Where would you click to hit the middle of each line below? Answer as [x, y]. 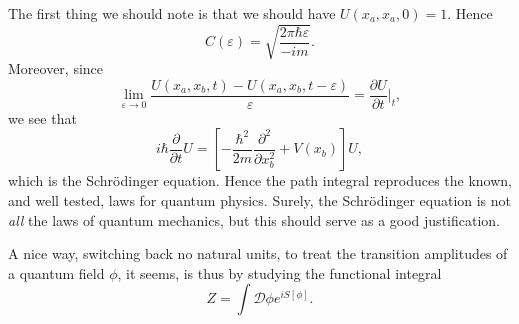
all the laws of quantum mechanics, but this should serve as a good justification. [254, 219]
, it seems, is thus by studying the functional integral [279, 272]
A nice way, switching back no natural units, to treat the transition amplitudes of [258, 253]
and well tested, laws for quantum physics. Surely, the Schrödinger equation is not [260, 199]
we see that [42, 117]
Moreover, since [56, 68]
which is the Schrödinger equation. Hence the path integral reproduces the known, [260, 180]
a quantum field [56, 272]
